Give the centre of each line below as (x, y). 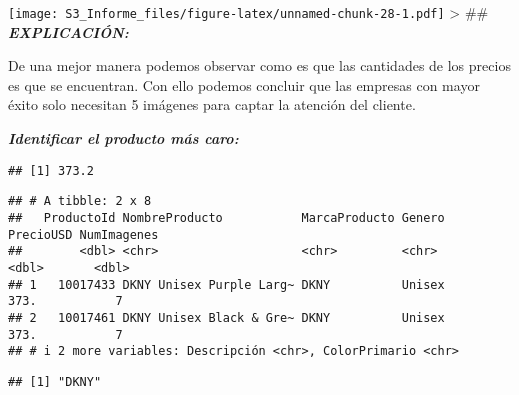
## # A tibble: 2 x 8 (80, 201)
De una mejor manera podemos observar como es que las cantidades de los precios (259, 65)
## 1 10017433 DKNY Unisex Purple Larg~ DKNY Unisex (226, 284)
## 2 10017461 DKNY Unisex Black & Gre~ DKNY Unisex (226, 317)
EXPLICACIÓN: (68, 31)
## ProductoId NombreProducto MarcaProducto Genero (226, 217)
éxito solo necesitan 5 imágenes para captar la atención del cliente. (212, 104)
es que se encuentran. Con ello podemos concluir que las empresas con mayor (244, 84)
